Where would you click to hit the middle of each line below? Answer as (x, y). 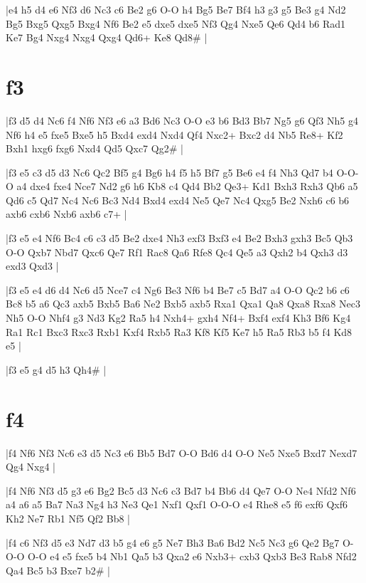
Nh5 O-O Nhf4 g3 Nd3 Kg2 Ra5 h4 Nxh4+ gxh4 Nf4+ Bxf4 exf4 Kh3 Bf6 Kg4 (178, 318)
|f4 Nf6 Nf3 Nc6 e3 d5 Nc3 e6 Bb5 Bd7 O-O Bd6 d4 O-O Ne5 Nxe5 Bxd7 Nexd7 (182, 452)
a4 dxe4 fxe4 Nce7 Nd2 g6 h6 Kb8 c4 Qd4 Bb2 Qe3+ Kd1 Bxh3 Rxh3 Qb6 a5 (187, 186)
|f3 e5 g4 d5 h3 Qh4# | (56, 369)
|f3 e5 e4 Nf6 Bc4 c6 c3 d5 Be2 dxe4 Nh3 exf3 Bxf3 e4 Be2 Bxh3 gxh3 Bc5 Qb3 (179, 238)
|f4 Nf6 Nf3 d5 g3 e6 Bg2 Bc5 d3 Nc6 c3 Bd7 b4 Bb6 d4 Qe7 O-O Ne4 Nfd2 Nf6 (181, 490)
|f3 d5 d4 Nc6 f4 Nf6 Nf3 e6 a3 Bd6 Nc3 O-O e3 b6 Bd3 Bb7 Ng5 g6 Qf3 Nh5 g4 (182, 120)
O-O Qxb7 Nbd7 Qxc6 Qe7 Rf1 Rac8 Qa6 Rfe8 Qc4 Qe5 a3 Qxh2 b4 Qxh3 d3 (177, 252)
